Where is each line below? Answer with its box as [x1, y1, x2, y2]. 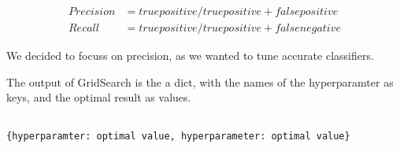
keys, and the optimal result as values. [6, 89, 191, 105]
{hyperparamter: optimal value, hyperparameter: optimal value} [6, 130, 350, 142]
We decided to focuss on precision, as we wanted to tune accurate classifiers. [6, 47, 374, 64]
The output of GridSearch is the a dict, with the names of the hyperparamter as [6, 73, 394, 90]
